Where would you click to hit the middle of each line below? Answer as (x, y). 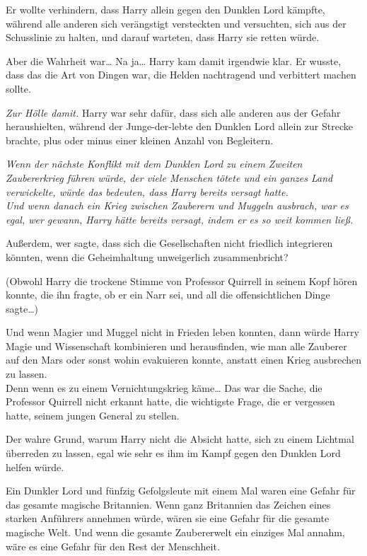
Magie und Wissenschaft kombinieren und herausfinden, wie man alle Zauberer (176, 346)
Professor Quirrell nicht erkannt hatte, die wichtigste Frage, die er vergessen (170, 401)
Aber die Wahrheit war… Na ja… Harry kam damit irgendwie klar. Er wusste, (174, 60)
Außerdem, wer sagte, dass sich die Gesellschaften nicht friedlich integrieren (169, 243)
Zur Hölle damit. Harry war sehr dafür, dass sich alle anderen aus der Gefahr (173, 112)
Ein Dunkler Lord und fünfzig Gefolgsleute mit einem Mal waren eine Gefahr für (181, 491)
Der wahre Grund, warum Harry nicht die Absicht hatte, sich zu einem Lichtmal (180, 439)
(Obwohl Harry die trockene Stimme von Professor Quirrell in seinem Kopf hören (182, 280)
